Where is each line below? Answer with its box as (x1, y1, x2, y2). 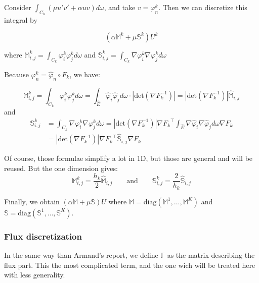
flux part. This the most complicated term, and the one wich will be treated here (4, 259, 255, 270)
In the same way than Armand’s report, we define (4, 250, 158, 260)
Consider (4, 2, 31, 12)
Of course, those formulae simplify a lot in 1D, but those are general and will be (4, 153, 253, 163)
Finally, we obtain (4, 196, 60, 206)
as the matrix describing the (167, 250, 255, 260)
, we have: (69, 69, 100, 79)
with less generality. (4, 269, 65, 280)
